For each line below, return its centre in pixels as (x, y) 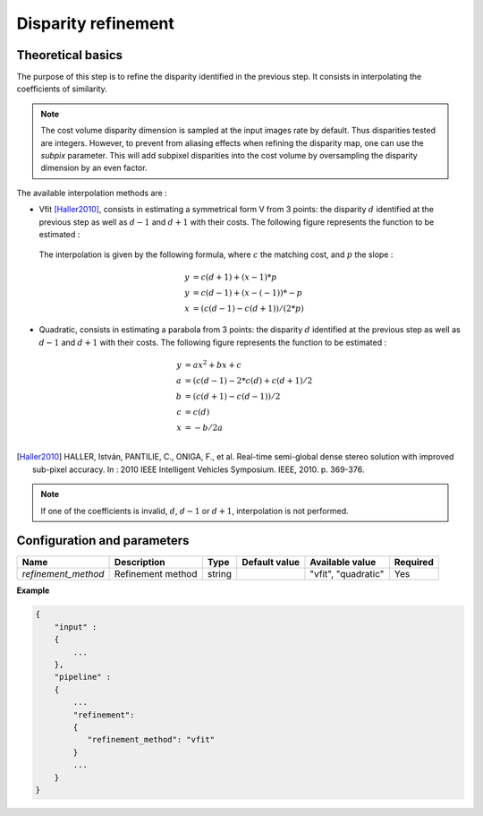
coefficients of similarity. (62, 89)
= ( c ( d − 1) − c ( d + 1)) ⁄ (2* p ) (248, 308)
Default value (271, 563)
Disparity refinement (95, 23)
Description (140, 563)
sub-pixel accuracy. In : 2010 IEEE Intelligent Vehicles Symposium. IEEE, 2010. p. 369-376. (199, 469)
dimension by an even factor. (94, 168)
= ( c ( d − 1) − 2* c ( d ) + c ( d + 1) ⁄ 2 (249, 380)
